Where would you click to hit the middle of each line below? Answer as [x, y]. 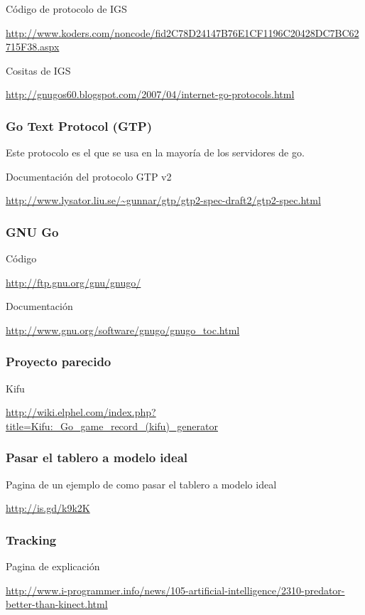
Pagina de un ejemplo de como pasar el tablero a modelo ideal [141, 484]
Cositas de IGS [38, 70]
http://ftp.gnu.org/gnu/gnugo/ [73, 282]
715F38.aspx [33, 47]
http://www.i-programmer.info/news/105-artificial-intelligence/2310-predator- [175, 590]
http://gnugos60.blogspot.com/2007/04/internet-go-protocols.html [150, 94]
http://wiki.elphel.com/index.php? [81, 412]
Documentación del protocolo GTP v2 [89, 176]
